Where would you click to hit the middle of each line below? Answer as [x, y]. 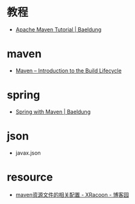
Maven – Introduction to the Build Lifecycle [69, 71]
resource [30, 177]
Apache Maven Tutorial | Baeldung [58, 29]
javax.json [28, 153]
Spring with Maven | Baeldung [53, 112]
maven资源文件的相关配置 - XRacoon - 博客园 [72, 194]
